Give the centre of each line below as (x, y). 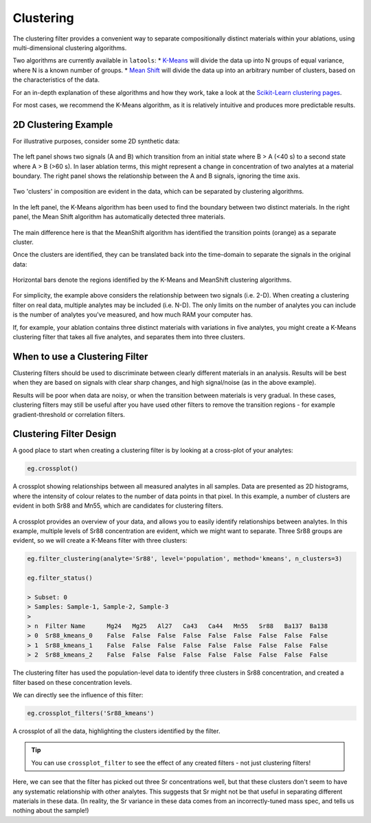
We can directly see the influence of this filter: (78, 695)
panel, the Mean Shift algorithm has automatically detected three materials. (119, 217)
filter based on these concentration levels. (72, 682)
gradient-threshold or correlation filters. (69, 414)
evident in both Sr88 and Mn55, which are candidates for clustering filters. (118, 506)
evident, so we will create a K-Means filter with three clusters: (100, 541)
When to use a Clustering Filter (80, 356)
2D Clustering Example (63, 125)
